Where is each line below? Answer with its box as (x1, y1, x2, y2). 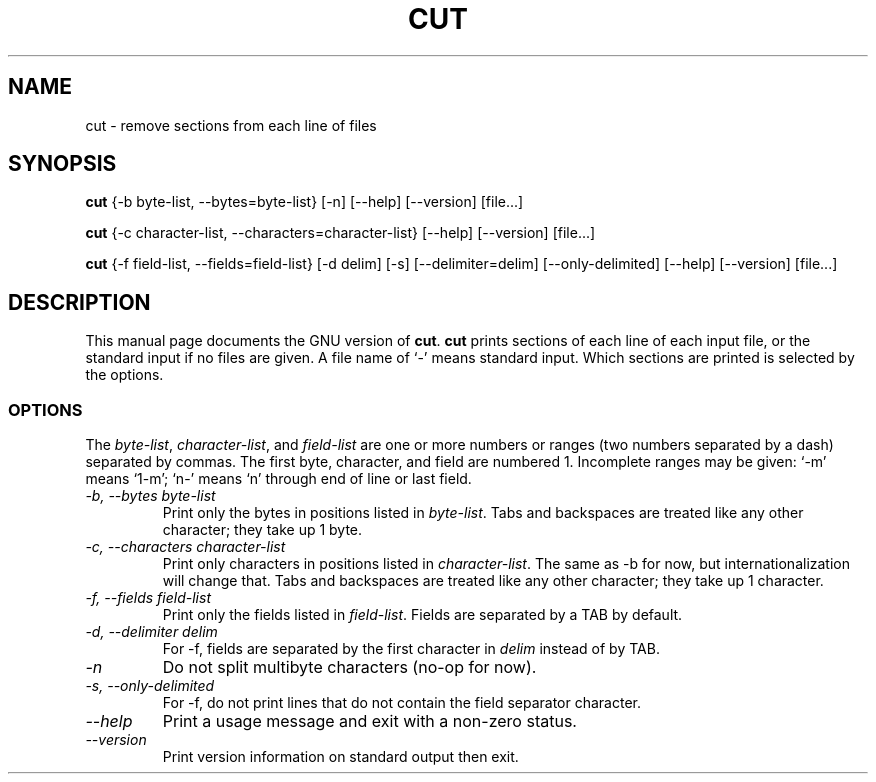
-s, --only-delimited (85, 677, 215, 695)
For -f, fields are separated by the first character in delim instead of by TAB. (162, 640, 660, 658)
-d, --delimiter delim (85, 623, 218, 641)
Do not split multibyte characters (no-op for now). (162, 657, 537, 678)
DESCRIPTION (8, 289, 151, 315)
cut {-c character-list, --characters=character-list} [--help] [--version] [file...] (85, 224, 596, 242)
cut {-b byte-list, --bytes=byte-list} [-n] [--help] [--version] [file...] (85, 193, 524, 211)
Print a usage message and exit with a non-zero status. (162, 711, 577, 732)
